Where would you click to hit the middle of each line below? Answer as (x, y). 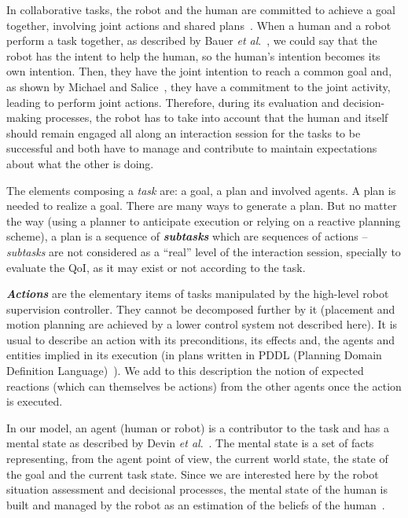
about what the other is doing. (80, 163)
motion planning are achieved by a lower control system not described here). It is (202, 324)
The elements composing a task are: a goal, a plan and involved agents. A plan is (201, 190)
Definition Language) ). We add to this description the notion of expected (185, 371)
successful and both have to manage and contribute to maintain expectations (192, 148)
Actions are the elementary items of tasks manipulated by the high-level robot (198, 294)
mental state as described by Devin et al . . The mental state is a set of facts (190, 443)
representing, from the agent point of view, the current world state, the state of (197, 459)
